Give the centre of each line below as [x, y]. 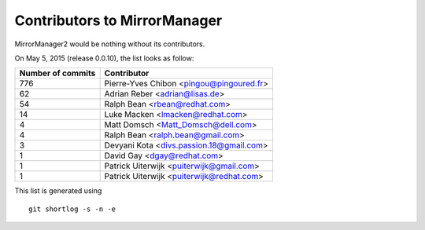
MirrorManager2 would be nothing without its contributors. [110, 44]
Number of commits [57, 73]
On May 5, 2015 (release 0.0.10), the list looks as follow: [104, 58]
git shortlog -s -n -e [72, 209]
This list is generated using [58, 191]
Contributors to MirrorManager [118, 20]
